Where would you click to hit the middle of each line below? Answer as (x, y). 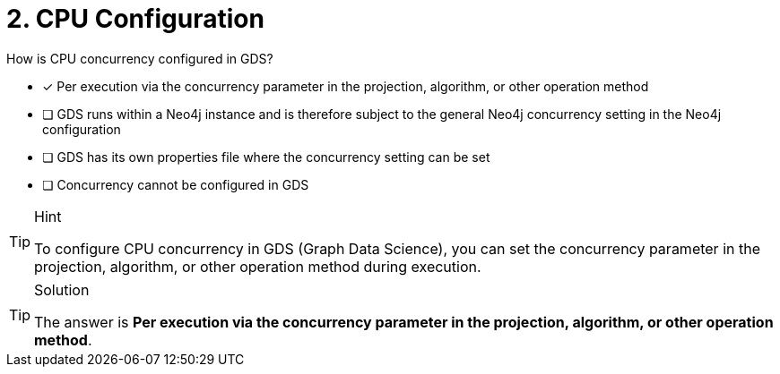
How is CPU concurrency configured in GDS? (140, 58)
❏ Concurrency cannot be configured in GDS (176, 184)
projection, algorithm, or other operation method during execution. (258, 266)
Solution (62, 289)
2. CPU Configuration (135, 19)
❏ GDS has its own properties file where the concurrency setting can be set (266, 157)
